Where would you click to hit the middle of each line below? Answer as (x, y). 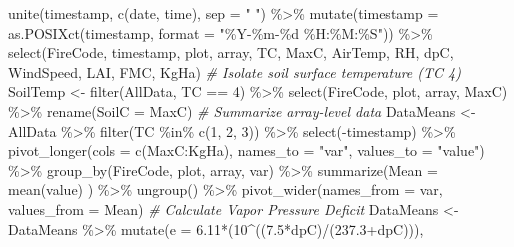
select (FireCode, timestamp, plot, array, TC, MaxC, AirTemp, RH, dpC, (231, 52)
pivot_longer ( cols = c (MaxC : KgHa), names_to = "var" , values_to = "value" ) (246, 150)
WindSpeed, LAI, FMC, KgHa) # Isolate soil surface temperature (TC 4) (234, 71)
